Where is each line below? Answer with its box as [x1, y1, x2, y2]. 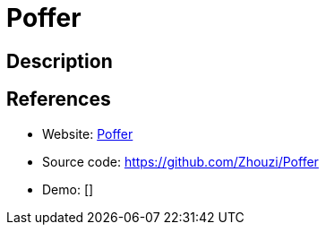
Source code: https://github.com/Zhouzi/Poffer [42, 153, 319, 169]
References [6, 88, 111, 111]
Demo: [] [42, 181, 94, 197]
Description [6, 49, 113, 73]
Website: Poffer [42, 125, 133, 142]
